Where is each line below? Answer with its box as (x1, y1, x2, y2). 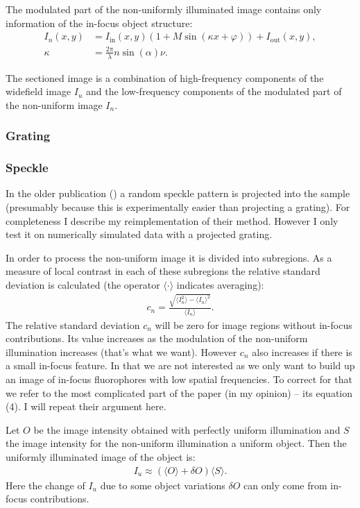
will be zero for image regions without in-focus (155, 317, 352, 332)
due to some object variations (100, 477, 225, 492)
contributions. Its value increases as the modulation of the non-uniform (6, 331, 308, 346)
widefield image (6, 84, 71, 99)
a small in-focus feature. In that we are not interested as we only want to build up (6, 358, 355, 373)
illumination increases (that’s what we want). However (6, 344, 237, 359)
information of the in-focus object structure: (6, 15, 193, 30)
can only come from (243, 477, 327, 492)
